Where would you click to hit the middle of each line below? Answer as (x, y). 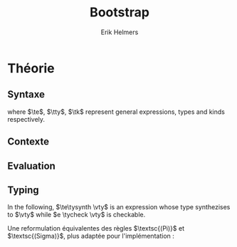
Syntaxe (26, 94)
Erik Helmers (120, 32)
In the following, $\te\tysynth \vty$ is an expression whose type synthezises (119, 207)
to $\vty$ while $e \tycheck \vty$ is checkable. (77, 215)
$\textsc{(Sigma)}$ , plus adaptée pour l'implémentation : (91, 236)
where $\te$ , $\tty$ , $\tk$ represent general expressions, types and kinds (116, 112)
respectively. (26, 119)
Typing (23, 190)
